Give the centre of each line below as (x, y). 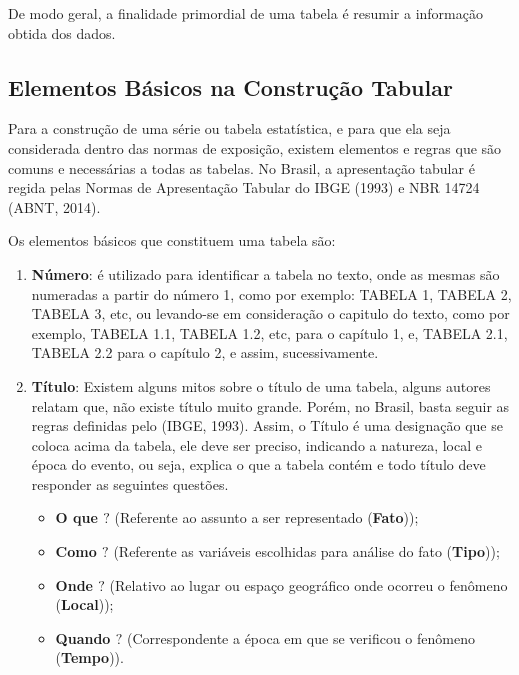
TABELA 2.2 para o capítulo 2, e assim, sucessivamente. (205, 352)
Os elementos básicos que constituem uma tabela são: (172, 240)
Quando (83, 637)
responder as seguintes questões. (130, 483)
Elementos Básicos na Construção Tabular (230, 86)
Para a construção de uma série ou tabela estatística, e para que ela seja (229, 128)
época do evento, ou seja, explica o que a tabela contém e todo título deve (258, 464)
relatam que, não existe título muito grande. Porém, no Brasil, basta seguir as (270, 405)
